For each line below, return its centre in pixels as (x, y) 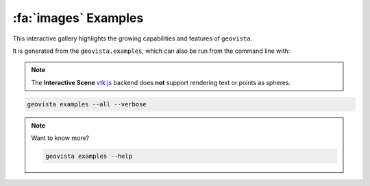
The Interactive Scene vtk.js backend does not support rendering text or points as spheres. (161, 82)
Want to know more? (60, 138)
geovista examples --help (89, 156)
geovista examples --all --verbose (87, 104)
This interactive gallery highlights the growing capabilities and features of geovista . (133, 38)
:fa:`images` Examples (78, 18)
